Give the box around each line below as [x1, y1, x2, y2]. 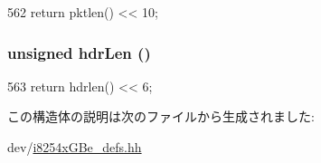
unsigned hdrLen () [7, 41, 151, 63]
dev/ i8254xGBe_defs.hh [7, 138, 142, 156]
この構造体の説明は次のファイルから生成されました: [7, 107, 315, 126]
